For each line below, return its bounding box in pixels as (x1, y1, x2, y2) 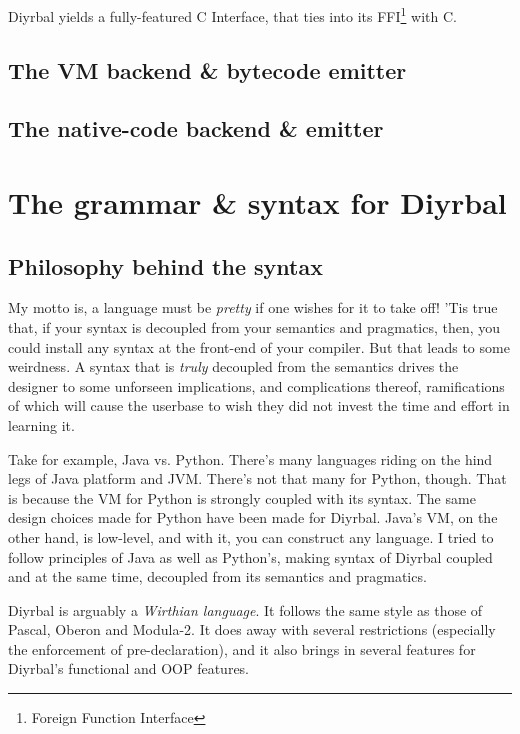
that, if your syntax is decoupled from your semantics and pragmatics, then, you (8, 316, 501, 337)
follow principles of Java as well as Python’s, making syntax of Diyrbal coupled (8, 546, 493, 567)
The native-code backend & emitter (8, 113, 384, 144)
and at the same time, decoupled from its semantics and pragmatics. (8, 566, 427, 587)
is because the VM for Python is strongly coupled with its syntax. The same (8, 487, 476, 508)
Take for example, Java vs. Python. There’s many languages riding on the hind (8, 448, 493, 469)
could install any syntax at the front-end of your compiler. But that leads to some (8, 336, 510, 357)
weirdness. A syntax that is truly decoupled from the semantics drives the (8, 356, 459, 377)
